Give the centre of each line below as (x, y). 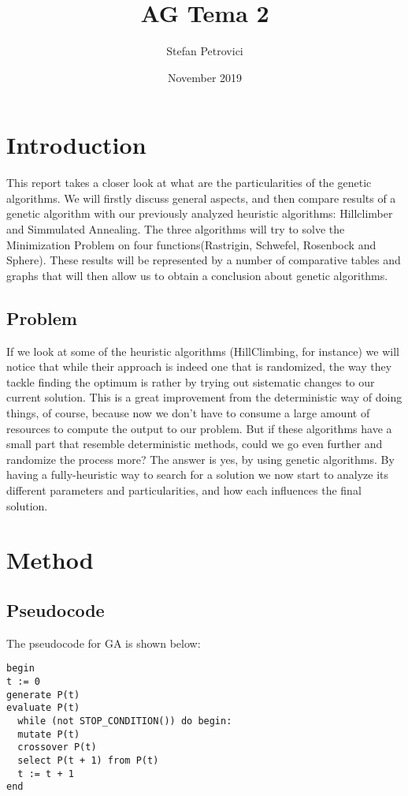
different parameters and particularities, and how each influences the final (184, 490)
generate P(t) (43, 695)
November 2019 (205, 77)
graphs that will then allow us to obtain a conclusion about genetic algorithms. (197, 275)
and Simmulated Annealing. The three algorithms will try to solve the (176, 229)
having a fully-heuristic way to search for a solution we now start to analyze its (198, 475)
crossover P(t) (57, 747)
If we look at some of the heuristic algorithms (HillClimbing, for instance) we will (203, 351)
